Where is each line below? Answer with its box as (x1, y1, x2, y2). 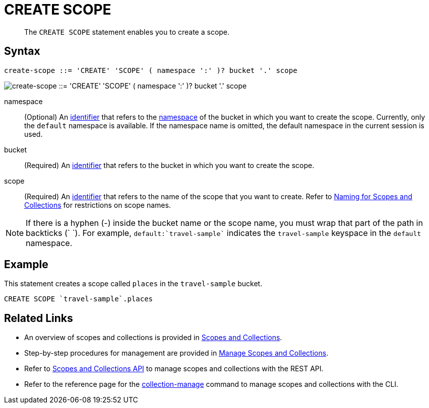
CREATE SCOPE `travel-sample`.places (4, 295, 153, 303)
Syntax (4, 45, 40, 58)
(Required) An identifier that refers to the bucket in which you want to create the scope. (24, 160, 315, 170)
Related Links (4, 311, 73, 324)
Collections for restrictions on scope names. (24, 200, 171, 209)
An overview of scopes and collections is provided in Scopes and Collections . (24, 333, 282, 342)
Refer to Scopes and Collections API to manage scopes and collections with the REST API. (24, 364, 324, 373)
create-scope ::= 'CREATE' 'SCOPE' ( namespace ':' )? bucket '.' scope (4, 66, 297, 74)
